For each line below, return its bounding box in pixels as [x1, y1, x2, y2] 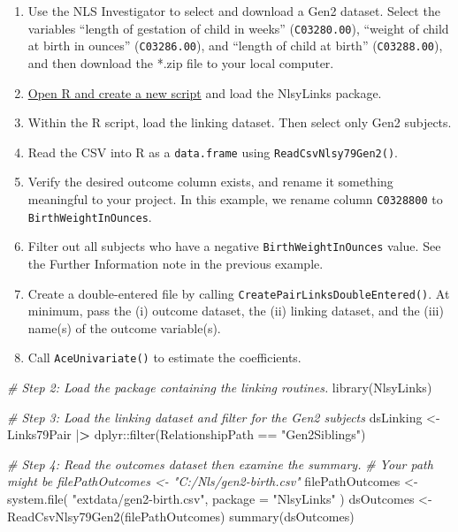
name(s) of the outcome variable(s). [27, 318, 221, 337]
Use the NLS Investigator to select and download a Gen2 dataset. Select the [27, 2, 440, 19]
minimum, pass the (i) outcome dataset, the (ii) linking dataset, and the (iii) [27, 301, 444, 320]
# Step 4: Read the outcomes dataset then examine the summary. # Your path [7, 454, 433, 473]
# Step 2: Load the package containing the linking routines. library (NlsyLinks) [7, 378, 432, 396]
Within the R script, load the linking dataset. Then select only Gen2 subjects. [27, 113, 452, 132]
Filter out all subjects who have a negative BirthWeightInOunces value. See [27, 237, 441, 255]
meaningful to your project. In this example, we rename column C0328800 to [27, 189, 443, 208]
